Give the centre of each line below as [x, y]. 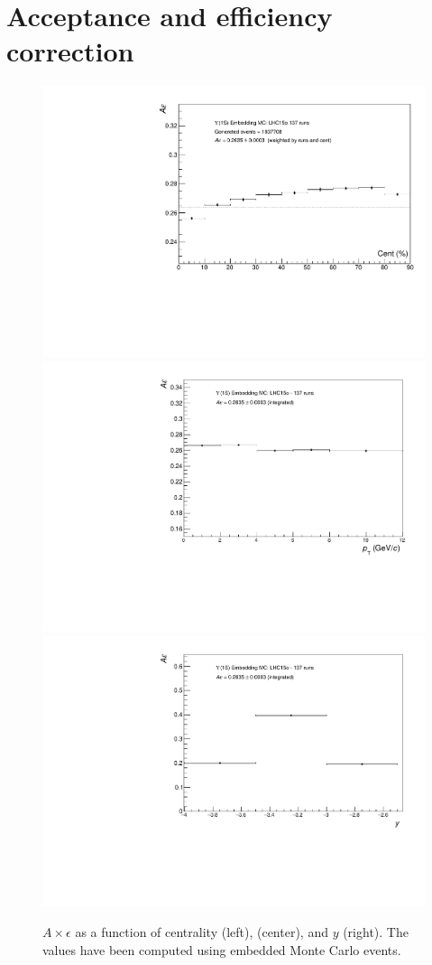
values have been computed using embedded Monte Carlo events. [222, 949]
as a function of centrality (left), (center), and [202, 932]
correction [70, 51]
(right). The [376, 932]
